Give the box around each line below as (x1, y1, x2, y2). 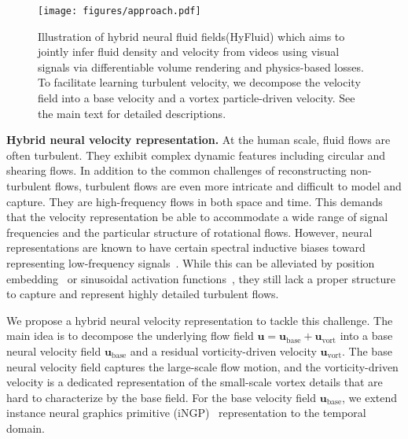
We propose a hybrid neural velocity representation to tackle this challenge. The (6, 312, 393, 328)
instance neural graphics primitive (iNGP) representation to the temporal (6, 404, 366, 421)
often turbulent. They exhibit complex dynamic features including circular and (6, 146, 386, 163)
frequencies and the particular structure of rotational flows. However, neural (6, 223, 373, 240)
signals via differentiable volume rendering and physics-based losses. (38, 58, 364, 75)
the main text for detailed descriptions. (38, 105, 226, 121)
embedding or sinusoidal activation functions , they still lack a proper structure (6, 270, 395, 286)
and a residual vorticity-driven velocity (130, 342, 317, 359)
